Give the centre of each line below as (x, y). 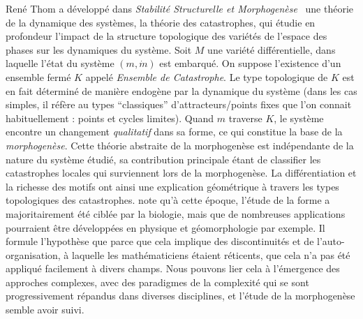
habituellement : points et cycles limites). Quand (110, 118)
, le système (299, 118)
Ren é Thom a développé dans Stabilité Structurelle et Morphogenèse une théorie (180, 8)
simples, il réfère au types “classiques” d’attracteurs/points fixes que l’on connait (179, 104)
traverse (245, 118)
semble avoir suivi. (45, 310)
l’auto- (331, 241)
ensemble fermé (38, 76)
